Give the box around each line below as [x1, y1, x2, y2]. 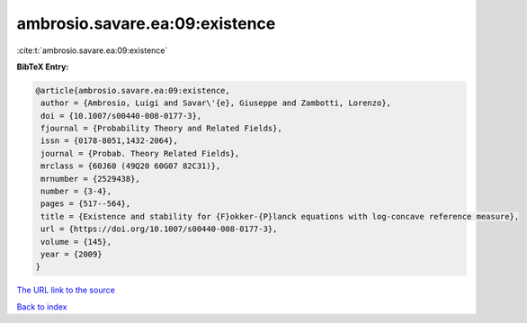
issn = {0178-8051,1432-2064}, [40, 136, 179, 146]
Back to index [16, 301, 67, 312]
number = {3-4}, [40, 186, 112, 197]
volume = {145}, [40, 237, 112, 247]
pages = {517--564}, [40, 199, 131, 209]
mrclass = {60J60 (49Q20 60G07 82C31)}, [40, 161, 221, 171]
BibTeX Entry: [16, 61, 69, 72]
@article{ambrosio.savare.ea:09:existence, [35, 85, 231, 95]
